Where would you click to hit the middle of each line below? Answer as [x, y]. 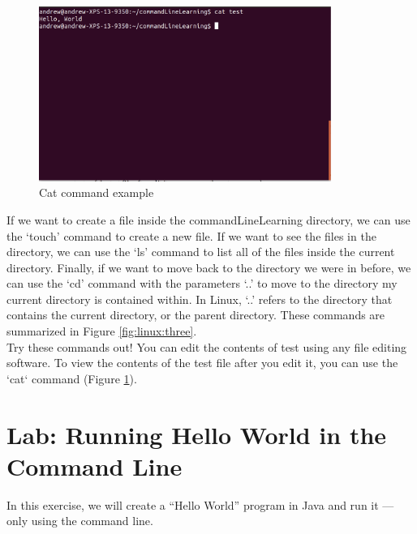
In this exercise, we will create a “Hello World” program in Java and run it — [200, 504]
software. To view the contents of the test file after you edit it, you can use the [202, 363]
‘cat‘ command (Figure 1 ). [72, 378]
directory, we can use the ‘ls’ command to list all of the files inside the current [201, 252]
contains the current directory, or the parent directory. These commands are [196, 315]
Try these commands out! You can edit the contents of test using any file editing [207, 346]
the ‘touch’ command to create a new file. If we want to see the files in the [191, 235]
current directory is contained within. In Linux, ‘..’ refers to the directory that [200, 299]
